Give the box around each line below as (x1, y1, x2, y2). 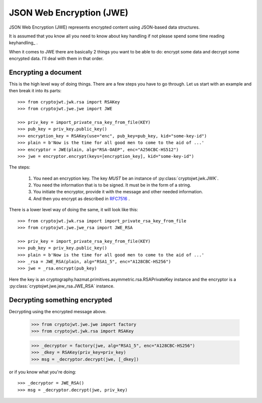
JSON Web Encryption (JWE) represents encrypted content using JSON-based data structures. (9, 24, 200, 30)
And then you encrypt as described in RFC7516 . (33, 196, 130, 201)
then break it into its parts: (9, 88, 62, 94)
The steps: (9, 164, 31, 170)
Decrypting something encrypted (9, 296, 113, 304)
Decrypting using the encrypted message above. (9, 309, 107, 315)
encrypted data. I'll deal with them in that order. (9, 56, 104, 62)
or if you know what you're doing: (9, 369, 76, 375)
